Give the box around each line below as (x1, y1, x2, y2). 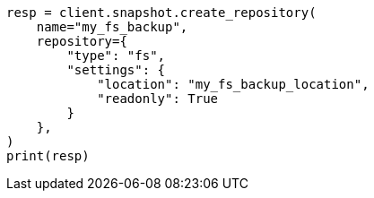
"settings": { (66, 63, 166, 77)
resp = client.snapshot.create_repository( (6, 5, 317, 20)
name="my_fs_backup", (36, 20, 188, 34)
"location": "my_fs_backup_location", (97, 77, 370, 91)
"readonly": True (97, 91, 219, 106)
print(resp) (6, 149, 90, 163)
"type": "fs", (66, 48, 166, 63)
